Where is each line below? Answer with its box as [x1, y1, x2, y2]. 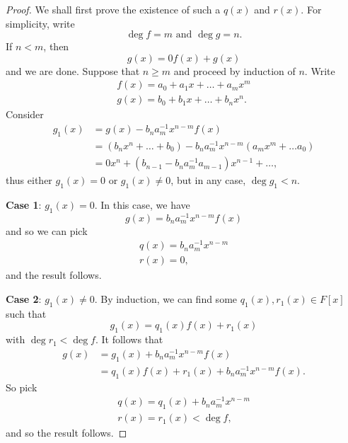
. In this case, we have [94, 197, 190, 212]
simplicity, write [6, 16, 75, 30]
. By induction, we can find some [94, 292, 238, 306]
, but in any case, [170, 173, 246, 188]
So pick [6, 379, 37, 394]
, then [43, 39, 69, 54]
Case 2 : [6, 292, 42, 306]
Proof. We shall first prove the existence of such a [6, 2, 221, 16]
